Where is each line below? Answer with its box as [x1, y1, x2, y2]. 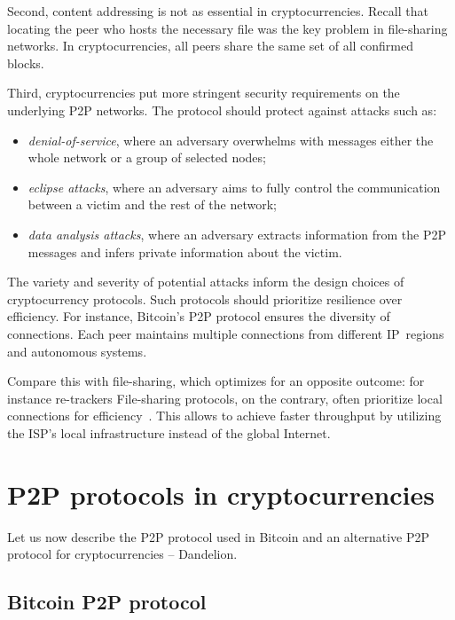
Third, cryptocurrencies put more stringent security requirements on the [7, 83, 400, 102]
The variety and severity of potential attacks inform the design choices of [7, 272, 404, 291]
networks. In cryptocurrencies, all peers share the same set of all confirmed [7, 36, 414, 55]
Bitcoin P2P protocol [7, 588, 207, 616]
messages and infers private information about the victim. [27, 242, 342, 261]
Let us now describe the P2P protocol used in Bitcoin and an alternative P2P [7, 527, 429, 545]
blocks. [7, 53, 44, 72]
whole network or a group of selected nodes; [27, 148, 266, 167]
